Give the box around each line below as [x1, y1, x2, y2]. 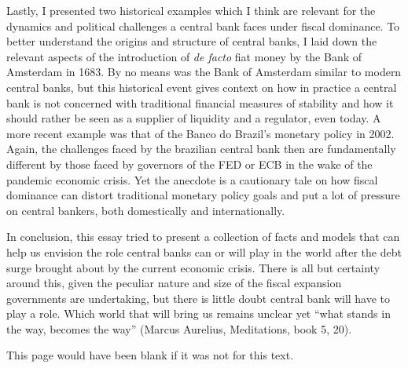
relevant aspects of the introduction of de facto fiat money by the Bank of [6, 48, 362, 64]
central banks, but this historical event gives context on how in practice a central [6, 78, 397, 95]
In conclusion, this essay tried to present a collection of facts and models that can [6, 228, 400, 245]
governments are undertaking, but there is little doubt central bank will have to [6, 290, 391, 306]
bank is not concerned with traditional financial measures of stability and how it [6, 94, 394, 111]
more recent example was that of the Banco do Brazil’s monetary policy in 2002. [6, 125, 395, 141]
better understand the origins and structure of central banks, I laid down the [6, 33, 377, 49]
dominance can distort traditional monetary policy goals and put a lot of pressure [6, 187, 400, 203]
